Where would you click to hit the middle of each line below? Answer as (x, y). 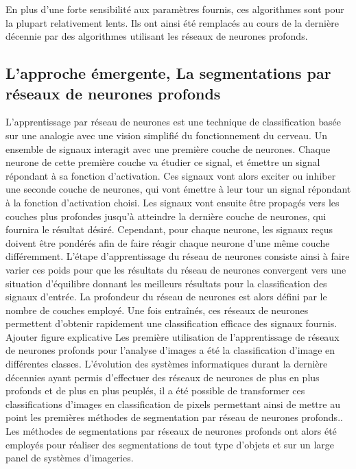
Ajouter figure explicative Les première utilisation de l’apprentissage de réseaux (173, 336)
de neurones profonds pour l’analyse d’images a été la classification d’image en (170, 350)
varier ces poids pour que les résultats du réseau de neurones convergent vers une (176, 269)
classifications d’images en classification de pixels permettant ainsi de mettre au (173, 404)
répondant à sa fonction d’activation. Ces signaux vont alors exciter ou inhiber (171, 175)
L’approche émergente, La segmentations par (168, 73)
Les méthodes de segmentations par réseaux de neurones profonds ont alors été (171, 431)
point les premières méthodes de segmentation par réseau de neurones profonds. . (174, 417)
